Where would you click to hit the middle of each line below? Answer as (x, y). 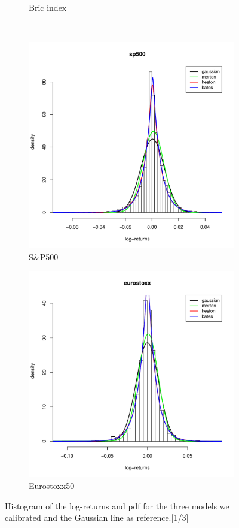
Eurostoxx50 (52, 485)
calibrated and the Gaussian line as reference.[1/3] (97, 518)
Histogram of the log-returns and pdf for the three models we (117, 506)
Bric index (48, 7)
